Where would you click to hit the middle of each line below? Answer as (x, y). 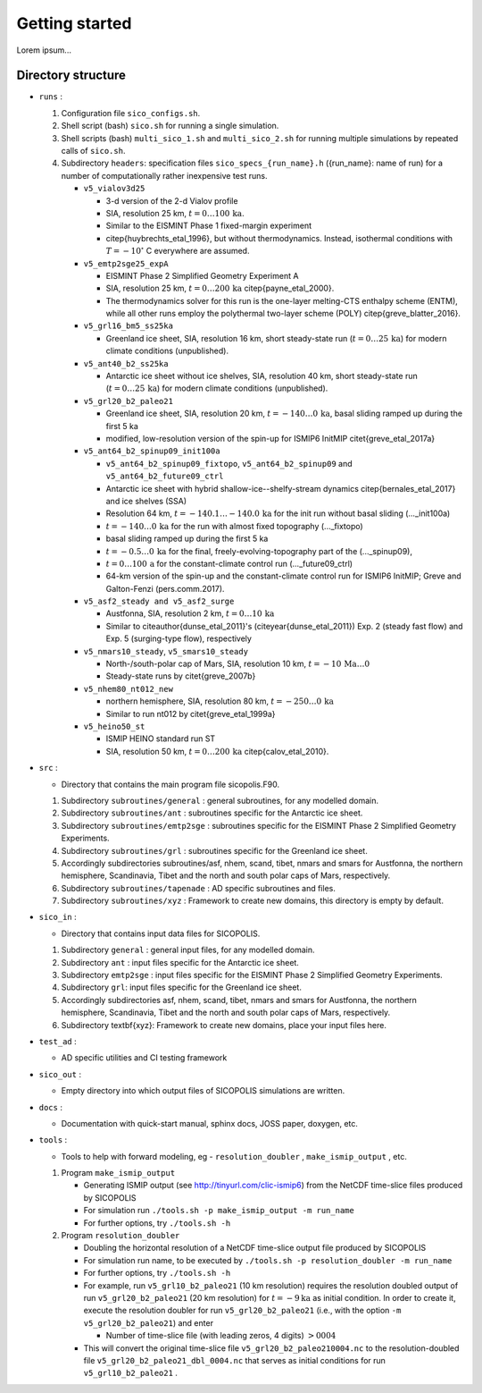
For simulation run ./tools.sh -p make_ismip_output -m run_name (219, 1211)
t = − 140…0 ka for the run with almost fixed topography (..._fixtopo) (234, 526)
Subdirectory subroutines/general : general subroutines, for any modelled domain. (220, 800)
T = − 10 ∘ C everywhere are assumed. (178, 250)
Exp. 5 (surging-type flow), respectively (179, 638)
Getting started (74, 23)
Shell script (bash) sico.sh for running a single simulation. (170, 126)
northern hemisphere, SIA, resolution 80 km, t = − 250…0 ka (220, 701)
